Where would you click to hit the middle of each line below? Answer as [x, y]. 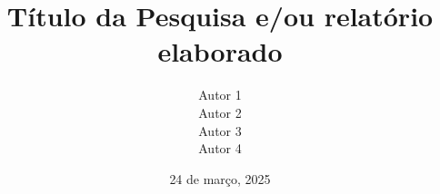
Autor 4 [220, 148]
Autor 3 [220, 130]
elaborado [220, 51]
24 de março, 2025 [220, 178]
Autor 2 [220, 112]
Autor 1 [220, 95]
